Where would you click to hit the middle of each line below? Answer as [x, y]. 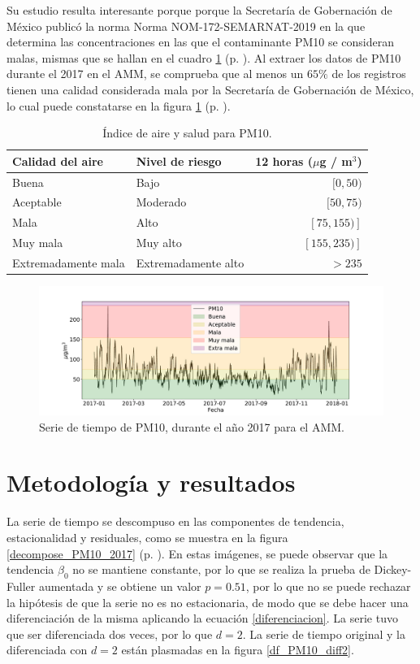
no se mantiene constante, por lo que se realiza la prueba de [221, 569]
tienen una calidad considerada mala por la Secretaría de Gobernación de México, [210, 89]
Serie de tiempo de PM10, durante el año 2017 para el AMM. [192, 426]
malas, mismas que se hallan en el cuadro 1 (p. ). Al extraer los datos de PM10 [204, 57]
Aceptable [37, 202]
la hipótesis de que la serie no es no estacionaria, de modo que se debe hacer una [208, 602]
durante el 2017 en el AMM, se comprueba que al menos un [155, 74]
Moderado [161, 202]
